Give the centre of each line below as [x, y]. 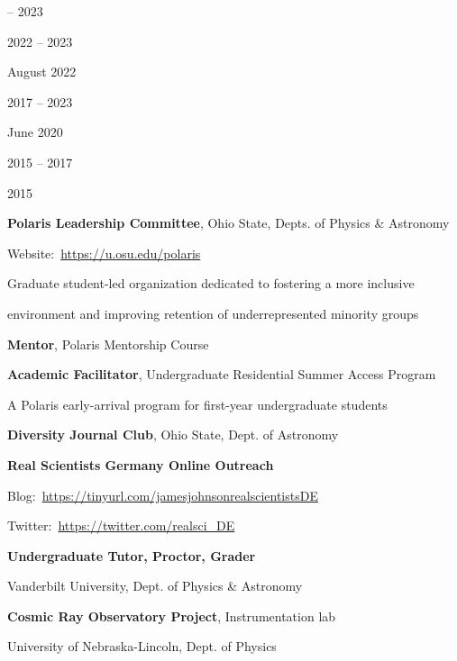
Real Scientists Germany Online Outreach [141, 464]
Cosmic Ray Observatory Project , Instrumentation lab [172, 616]
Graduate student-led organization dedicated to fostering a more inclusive [211, 283]
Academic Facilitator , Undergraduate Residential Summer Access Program [222, 374]
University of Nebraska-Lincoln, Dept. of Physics [142, 646]
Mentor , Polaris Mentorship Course [108, 344]
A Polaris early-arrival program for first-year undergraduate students [197, 404]
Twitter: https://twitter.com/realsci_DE [121, 525]
